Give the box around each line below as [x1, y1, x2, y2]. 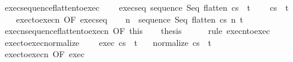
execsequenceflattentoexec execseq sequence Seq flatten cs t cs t [4, 1, 289, 13]
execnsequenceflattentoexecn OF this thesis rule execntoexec [4, 24, 270, 37]
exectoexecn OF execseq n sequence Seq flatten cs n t [16, 13, 244, 25]
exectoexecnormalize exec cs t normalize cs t [4, 36, 211, 48]
